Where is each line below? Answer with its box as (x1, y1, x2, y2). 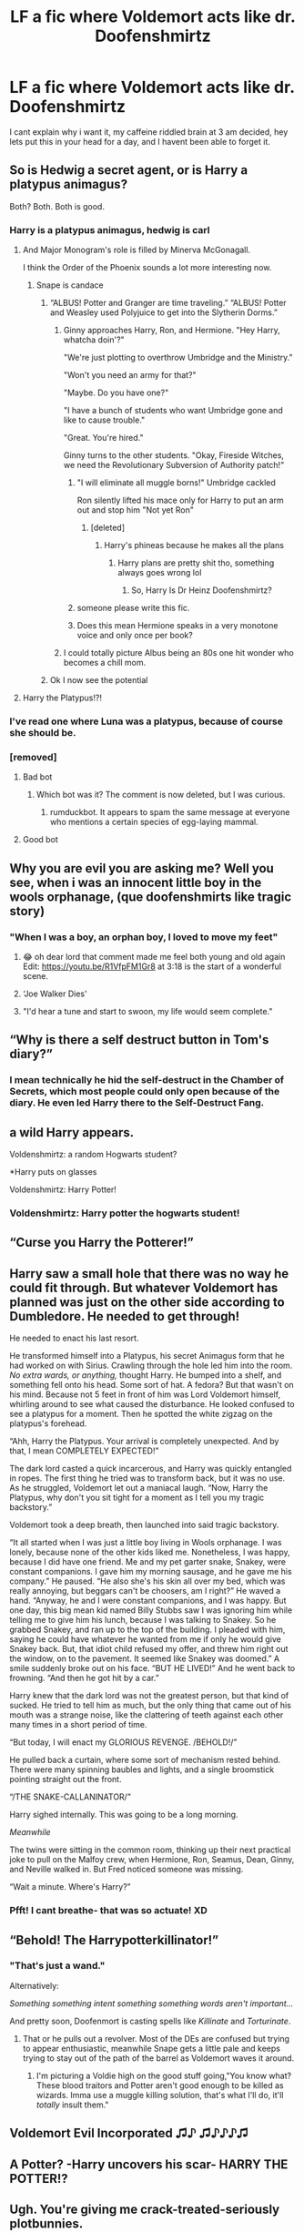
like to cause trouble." (63, 414, 146, 425)
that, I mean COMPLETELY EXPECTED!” (9, 1445, 159, 1456)
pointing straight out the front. (9, 1774, 122, 1785)
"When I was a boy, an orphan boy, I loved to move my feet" (9, 931, 279, 943)
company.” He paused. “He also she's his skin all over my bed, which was (9, 1575, 286, 1586)
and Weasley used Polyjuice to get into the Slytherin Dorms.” (49, 307, 278, 318)
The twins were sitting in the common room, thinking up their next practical (9, 1844, 291, 1855)
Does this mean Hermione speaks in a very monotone (76, 620, 279, 631)
